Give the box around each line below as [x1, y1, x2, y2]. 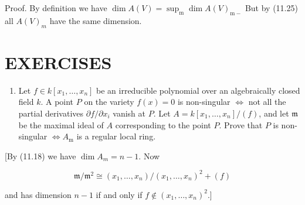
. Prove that [219, 118, 263, 131]
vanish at [113, 107, 145, 119]
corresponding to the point [115, 118, 211, 131]
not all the [248, 95, 286, 108]
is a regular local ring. [76, 130, 156, 142]
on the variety [84, 95, 134, 108]
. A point [40, 95, 74, 108]
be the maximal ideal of [18, 118, 104, 131]
